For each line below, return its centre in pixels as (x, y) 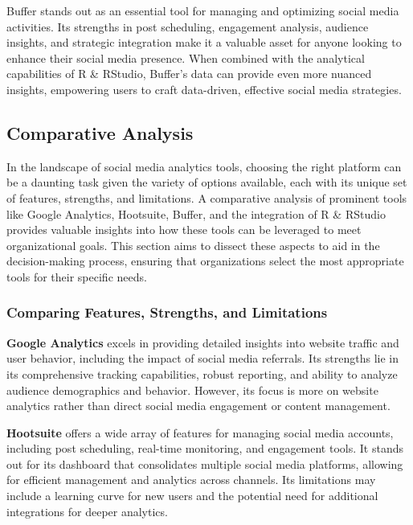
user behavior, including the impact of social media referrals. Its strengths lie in (202, 358)
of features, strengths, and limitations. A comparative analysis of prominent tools (207, 197)
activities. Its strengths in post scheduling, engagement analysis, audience (188, 26)
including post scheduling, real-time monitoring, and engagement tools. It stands (205, 448)
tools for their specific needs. (77, 276)
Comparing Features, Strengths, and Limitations (167, 312)
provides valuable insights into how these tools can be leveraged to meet (184, 230)
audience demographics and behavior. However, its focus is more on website (192, 390)
